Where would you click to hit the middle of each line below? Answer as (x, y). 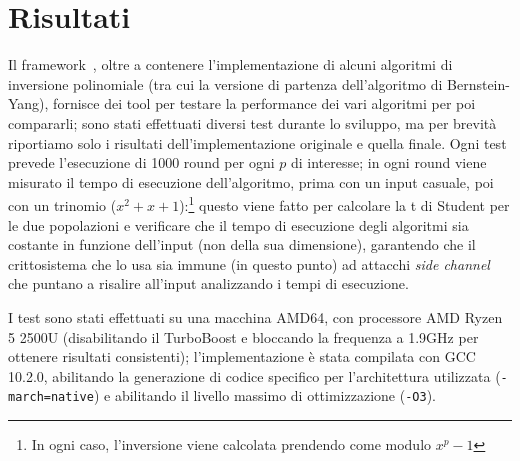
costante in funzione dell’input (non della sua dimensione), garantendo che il (242, 244)
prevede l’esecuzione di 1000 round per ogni (141, 162)
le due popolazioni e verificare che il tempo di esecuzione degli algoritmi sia (238, 224)
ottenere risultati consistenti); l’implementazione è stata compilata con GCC (242, 356)
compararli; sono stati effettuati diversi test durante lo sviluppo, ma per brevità (252, 122)
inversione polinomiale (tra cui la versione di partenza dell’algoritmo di (225, 83)
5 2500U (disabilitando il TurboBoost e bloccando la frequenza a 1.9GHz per (243, 336)
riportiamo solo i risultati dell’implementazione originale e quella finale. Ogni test (257, 142)
